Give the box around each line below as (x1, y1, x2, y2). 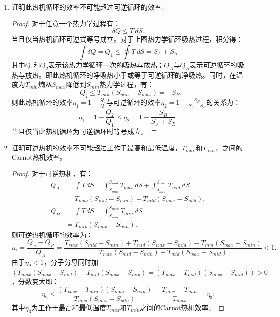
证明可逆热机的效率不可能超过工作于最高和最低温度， (11, 142, 182, 152)
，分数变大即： (11, 276, 59, 286)
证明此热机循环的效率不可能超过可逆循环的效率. (11, 2, 163, 12)
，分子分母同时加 (44, 256, 99, 267)
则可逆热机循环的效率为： (11, 229, 93, 239)
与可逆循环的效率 (106, 97, 161, 107)
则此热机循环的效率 (11, 97, 73, 107)
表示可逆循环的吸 (189, 59, 244, 69)
